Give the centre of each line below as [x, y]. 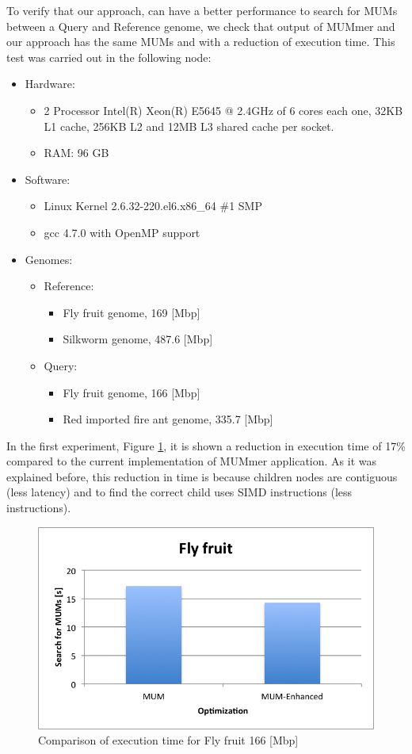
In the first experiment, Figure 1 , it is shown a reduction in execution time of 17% [206, 445]
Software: [48, 179]
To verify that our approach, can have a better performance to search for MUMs [202, 10]
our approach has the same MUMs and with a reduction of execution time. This [201, 42]
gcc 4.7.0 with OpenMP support [122, 232]
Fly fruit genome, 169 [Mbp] [132, 312]
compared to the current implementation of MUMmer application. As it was [191, 461]
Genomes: [49, 259]
